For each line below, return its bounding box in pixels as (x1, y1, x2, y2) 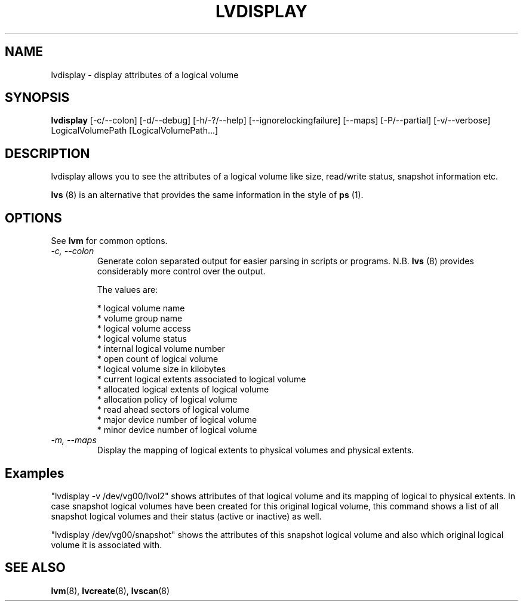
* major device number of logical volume (97, 415, 257, 425)
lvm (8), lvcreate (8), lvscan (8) (51, 585, 170, 596)
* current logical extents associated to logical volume (97, 374, 306, 385)
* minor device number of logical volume (97, 425, 257, 435)
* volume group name (97, 313, 183, 324)
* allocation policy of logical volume (97, 394, 238, 405)
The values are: (97, 285, 158, 295)
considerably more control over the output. (97, 266, 266, 277)
